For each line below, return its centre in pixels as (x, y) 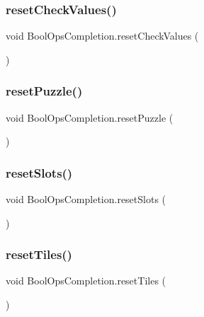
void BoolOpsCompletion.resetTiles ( (86, 281)
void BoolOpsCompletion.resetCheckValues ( (102, 36)
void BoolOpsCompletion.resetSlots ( (86, 199)
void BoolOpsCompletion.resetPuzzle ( (90, 117)
